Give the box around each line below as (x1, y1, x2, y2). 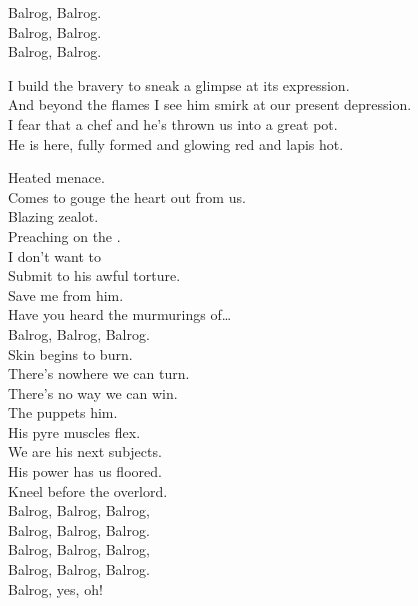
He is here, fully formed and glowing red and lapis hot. (8, 133, 344, 154)
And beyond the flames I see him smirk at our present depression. (8, 94, 412, 115)
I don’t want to (8, 245, 101, 266)
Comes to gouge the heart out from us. (8, 186, 246, 207)
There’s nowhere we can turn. (8, 363, 190, 384)
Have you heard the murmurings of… (8, 304, 232, 325)
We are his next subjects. (8, 441, 162, 462)
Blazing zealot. (8, 206, 99, 227)
